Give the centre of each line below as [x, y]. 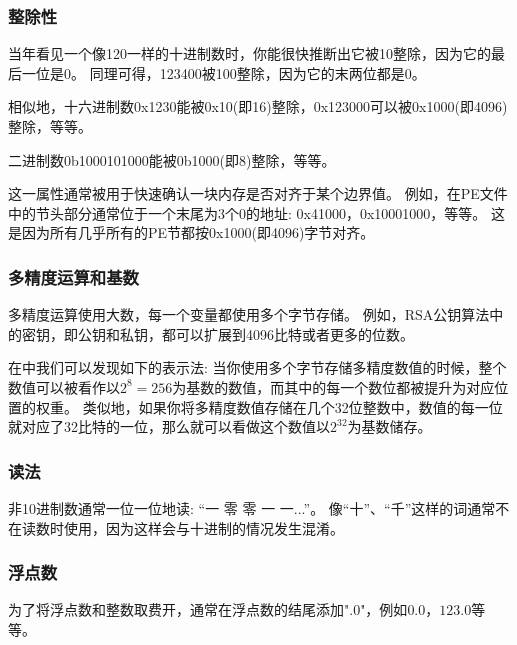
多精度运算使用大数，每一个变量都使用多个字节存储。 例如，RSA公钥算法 [249, 314]
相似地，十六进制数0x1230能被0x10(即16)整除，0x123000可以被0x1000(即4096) [258, 106]
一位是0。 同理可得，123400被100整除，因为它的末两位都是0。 [223, 72]
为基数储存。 [389, 426]
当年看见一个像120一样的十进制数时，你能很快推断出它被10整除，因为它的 [249, 53]
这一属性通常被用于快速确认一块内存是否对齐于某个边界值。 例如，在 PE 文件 [258, 193]
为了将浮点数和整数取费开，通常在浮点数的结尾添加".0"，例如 [208, 609]
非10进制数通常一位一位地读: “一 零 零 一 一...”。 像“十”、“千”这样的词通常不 [259, 507]
